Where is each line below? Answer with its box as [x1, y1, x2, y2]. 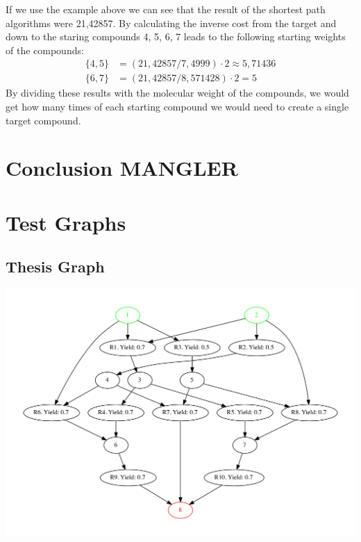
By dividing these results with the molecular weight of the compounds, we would [6, 85, 349, 100]
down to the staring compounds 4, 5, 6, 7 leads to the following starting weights [6, 29, 346, 44]
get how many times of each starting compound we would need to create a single [6, 99, 349, 114]
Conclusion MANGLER [6, 154, 238, 182]
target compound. [6, 113, 81, 127]
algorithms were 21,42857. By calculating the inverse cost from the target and [6, 15, 337, 30]
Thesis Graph [6, 256, 105, 277]
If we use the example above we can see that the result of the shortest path [6, 2, 326, 16]
